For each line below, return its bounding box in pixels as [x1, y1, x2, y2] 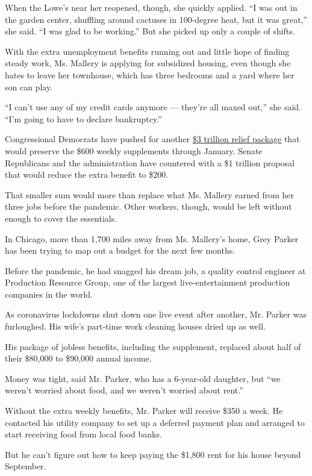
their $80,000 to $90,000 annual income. [5, 352, 152, 365]
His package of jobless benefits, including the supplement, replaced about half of [5, 340, 301, 352]
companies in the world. [5, 287, 93, 300]
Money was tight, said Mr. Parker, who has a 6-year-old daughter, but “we [5, 372, 281, 384]
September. [5, 460, 46, 472]
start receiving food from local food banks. [5, 428, 162, 440]
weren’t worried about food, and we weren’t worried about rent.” [5, 384, 243, 396]
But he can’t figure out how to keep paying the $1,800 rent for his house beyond [5, 448, 301, 460]
